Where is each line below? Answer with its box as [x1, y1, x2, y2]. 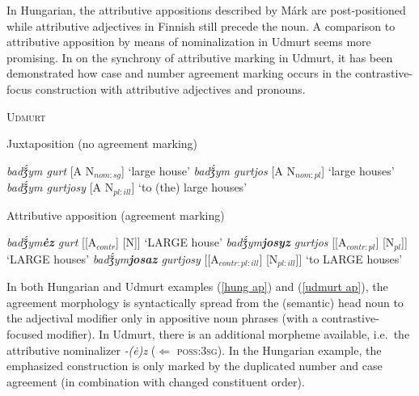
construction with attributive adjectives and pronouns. [35, 80, 306, 97]
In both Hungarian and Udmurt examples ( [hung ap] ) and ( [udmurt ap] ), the [6, 278, 388, 295]
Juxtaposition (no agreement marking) [6, 135, 198, 152]
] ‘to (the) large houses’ [131, 179, 248, 196]
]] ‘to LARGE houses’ [295, 250, 403, 267]
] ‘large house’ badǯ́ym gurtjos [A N [121, 162, 295, 179]
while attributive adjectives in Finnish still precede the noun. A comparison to [6, 17, 396, 34]
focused [6, 325, 44, 342]
